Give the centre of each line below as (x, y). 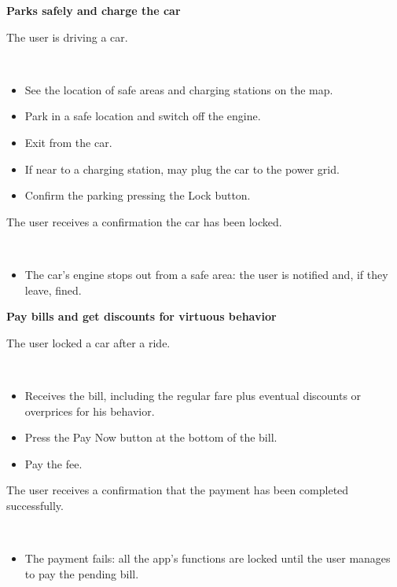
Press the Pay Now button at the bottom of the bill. (151, 437)
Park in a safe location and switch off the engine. (143, 116)
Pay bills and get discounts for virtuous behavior (142, 316)
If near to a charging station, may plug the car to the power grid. (182, 169)
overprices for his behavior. (90, 411)
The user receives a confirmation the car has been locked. (144, 221)
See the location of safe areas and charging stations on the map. (179, 89)
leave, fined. (53, 290)
